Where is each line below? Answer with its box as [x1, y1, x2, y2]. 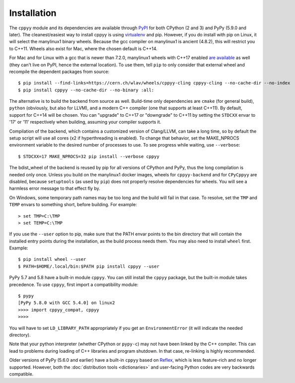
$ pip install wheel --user [18, 256, 86, 262]
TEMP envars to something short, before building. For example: [9, 202, 137, 208]
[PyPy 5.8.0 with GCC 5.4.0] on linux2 [18, 300, 115, 306]
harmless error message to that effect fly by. [9, 185, 100, 191]
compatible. [9, 371, 34, 377]
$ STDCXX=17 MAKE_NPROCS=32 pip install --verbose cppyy [18, 153, 160, 159]
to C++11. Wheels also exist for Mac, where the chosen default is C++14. [9, 45, 157, 52]
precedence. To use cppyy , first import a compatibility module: [9, 281, 139, 288]
